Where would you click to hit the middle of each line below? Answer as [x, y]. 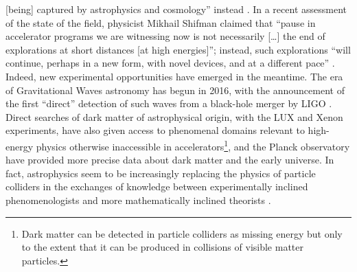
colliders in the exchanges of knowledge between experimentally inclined [157, 186]
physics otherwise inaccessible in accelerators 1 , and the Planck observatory [193, 145]
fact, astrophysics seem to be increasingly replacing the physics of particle [161, 173]
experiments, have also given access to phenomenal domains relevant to [155, 130]
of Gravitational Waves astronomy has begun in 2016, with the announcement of [175, 90]
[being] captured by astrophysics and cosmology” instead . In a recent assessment [176, 9]
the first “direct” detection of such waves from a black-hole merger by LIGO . [169, 103]
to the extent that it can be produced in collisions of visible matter [162, 247]
